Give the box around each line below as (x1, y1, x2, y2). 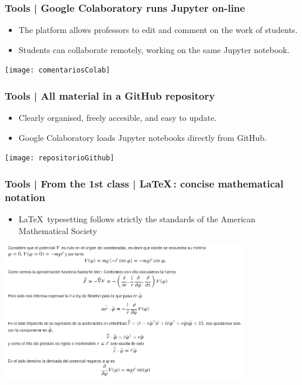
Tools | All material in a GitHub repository (5, 88, 215, 103)
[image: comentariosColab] (5, 66, 110, 75)
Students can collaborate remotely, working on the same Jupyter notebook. (18, 43, 290, 55)
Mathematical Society (18, 224, 97, 236)
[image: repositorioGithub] (5, 154, 115, 163)
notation (5, 189, 45, 204)
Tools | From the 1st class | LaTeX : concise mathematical (5, 176, 284, 191)
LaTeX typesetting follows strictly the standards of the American (18, 213, 255, 225)
